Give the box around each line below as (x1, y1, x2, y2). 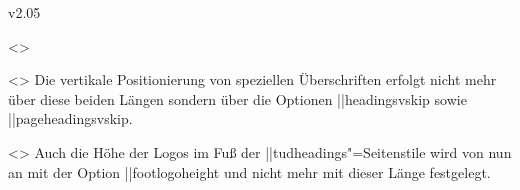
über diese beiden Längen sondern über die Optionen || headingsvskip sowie (8, 88, 467, 109)
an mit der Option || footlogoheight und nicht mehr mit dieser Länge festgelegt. (8, 161, 491, 182)
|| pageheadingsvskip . (8, 108, 133, 129)
